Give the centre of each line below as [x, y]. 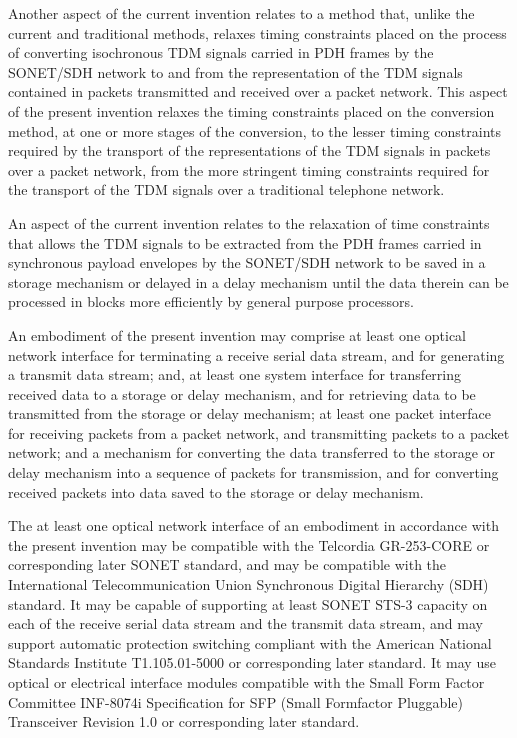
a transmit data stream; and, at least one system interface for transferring [234, 374]
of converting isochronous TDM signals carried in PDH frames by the [221, 52]
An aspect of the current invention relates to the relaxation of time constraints [249, 222]
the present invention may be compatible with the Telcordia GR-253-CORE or [249, 544]
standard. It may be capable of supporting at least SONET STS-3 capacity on [248, 603]
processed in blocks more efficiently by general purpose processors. [211, 301]
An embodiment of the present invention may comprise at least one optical [237, 334]
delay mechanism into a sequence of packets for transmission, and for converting [253, 472]
